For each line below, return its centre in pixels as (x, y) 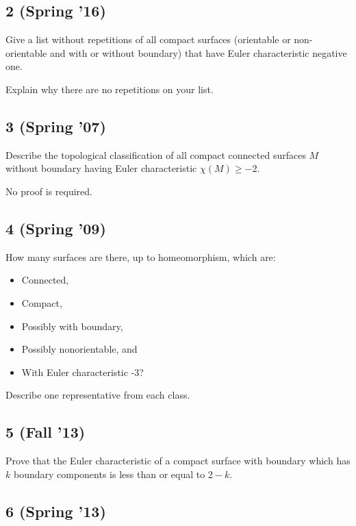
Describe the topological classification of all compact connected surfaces (156, 154)
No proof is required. (49, 191)
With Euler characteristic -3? (82, 372)
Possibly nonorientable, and (79, 349)
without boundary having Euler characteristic (101, 168)
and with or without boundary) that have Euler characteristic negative (198, 52)
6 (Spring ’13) (56, 511)
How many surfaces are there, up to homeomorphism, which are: (141, 256)
